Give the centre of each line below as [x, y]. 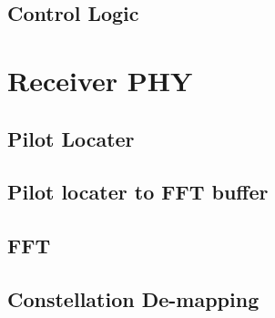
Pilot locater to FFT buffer [138, 192]
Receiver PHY [100, 80]
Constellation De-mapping [133, 298]
